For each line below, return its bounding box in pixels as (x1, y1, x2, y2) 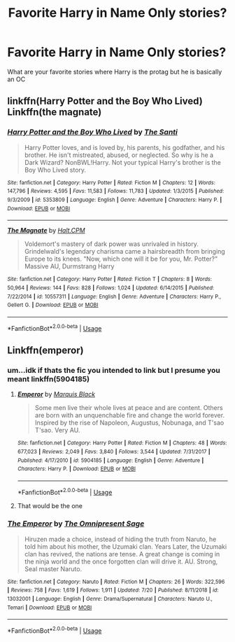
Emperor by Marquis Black (17, 390, 96, 399)
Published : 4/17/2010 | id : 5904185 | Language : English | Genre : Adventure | (17, 457, 204, 464)
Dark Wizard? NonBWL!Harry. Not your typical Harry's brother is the (24, 158, 222, 166)
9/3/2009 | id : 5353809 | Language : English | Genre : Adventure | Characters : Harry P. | (7, 196, 222, 203)
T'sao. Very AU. (34, 426, 80, 435)
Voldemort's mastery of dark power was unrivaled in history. (24, 240, 199, 248)
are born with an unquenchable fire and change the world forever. (34, 411, 225, 420)
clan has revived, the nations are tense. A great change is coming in (24, 549, 220, 558)
